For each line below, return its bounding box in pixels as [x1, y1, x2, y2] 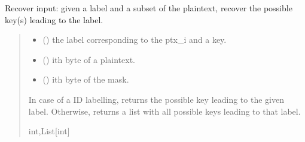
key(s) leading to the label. [5, 13, 103, 26]
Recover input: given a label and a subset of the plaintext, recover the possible [5, 2, 292, 14]
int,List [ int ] [28, 125, 70, 137]
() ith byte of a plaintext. [42, 53, 135, 65]
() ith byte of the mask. [42, 73, 129, 86]
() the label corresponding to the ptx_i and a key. [42, 33, 227, 46]
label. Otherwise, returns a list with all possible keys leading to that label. [28, 105, 301, 117]
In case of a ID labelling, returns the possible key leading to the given [28, 93, 284, 105]
